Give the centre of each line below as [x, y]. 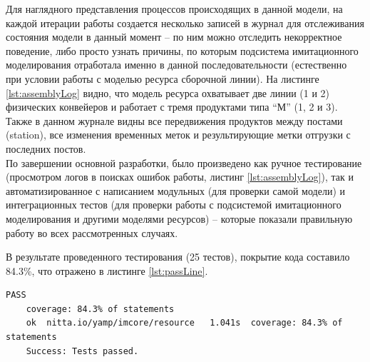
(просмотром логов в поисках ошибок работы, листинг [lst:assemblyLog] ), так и [180, 177]
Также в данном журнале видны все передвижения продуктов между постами [174, 120]
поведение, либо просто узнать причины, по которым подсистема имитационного [182, 50]
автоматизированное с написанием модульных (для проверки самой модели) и [175, 190]
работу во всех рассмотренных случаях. [92, 232]
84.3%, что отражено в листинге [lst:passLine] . [107, 270]
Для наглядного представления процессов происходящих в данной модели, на [174, 9]
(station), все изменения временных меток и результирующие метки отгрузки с [178, 135]
